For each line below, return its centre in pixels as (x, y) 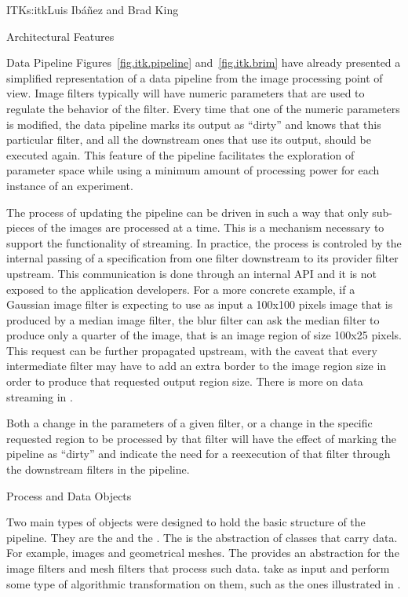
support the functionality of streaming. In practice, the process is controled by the (204, 242)
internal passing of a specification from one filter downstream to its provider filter (202, 258)
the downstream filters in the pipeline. (98, 469)
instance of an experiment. (70, 185)
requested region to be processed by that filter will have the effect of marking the (201, 438)
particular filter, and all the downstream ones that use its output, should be (189, 139)
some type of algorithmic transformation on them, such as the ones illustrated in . (204, 583)
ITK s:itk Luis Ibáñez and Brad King (93, 9)
